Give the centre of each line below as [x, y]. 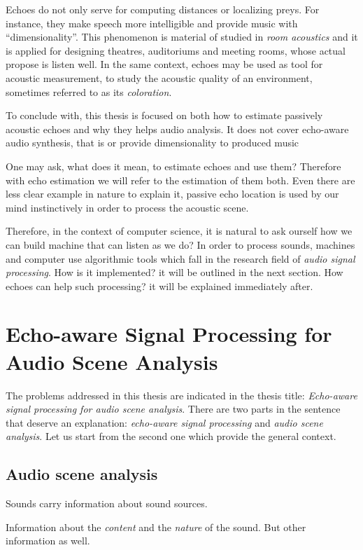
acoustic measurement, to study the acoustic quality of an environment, [159, 77]
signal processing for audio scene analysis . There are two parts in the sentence [173, 409]
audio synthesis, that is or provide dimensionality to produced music [152, 143]
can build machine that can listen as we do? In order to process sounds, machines [180, 244]
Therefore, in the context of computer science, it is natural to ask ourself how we [179, 231]
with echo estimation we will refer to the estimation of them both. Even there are [180, 180]
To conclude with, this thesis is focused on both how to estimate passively [164, 115]
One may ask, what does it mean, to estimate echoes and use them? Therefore [173, 166]
